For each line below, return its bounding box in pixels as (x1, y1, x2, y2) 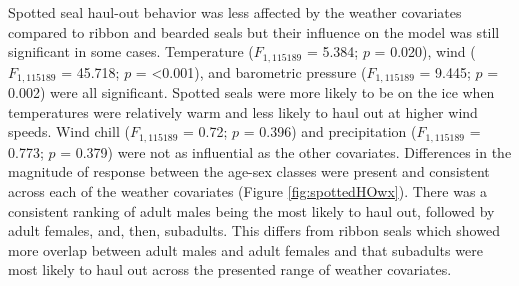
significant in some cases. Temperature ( (8, 41, 254, 62)
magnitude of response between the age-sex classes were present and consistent (8, 161, 490, 182)
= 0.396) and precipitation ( (243, 121, 417, 142)
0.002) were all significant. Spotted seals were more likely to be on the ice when (8, 82, 495, 103)
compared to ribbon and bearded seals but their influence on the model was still (8, 21, 500, 42)
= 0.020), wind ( (374, 41, 476, 62)
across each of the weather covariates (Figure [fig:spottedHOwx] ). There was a (8, 180, 488, 201)
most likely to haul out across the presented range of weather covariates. (8, 259, 452, 280)
